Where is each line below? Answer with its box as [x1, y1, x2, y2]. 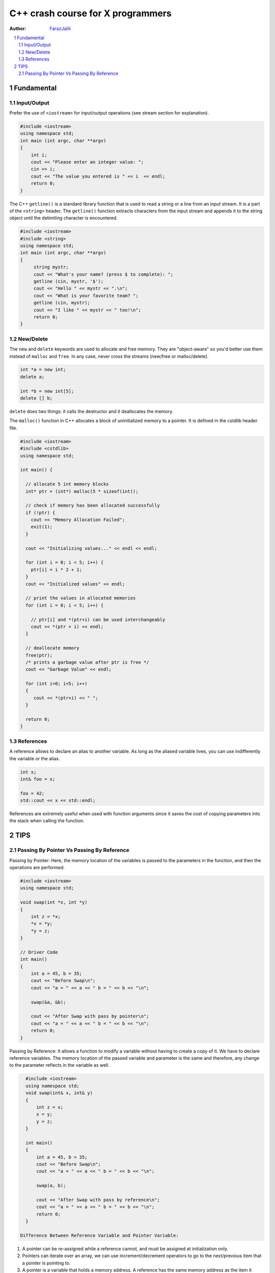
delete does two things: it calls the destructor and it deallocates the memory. [9, 408, 174, 414]
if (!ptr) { [25, 510, 56, 515]
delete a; [20, 374, 45, 379]
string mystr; [33, 264, 69, 270]
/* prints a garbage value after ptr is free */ [25, 659, 150, 665]
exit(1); [31, 524, 53, 530]
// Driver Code [20, 949, 58, 955]
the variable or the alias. [9, 755, 60, 761]
